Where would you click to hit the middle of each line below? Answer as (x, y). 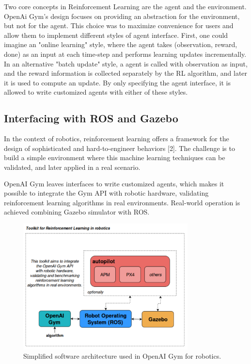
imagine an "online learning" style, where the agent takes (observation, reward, (121, 44)
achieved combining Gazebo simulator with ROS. (77, 212)
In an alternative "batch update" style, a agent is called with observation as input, (126, 63)
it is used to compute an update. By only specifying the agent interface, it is (117, 82)
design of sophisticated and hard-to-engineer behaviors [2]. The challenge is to (119, 148)
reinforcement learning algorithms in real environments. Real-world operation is (122, 202)
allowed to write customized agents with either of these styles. (96, 92)
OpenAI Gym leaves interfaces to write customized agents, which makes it (114, 183)
